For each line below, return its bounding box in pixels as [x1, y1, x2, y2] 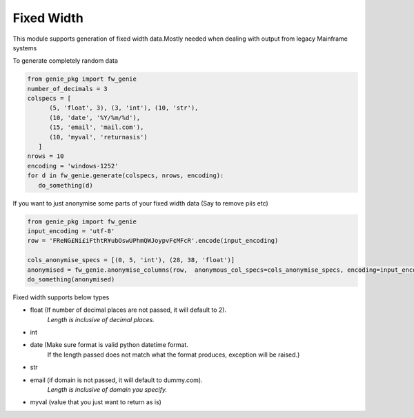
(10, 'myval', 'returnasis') [49, 133, 148, 141]
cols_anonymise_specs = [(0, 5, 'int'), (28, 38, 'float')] [27, 256, 235, 264]
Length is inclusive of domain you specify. [47, 386, 168, 394]
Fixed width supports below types [12, 293, 110, 301]
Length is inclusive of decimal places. [47, 315, 155, 324]
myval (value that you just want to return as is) [30, 398, 162, 406]
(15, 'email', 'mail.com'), [49, 123, 144, 131]
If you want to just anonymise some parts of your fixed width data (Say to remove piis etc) [12, 199, 268, 207]
